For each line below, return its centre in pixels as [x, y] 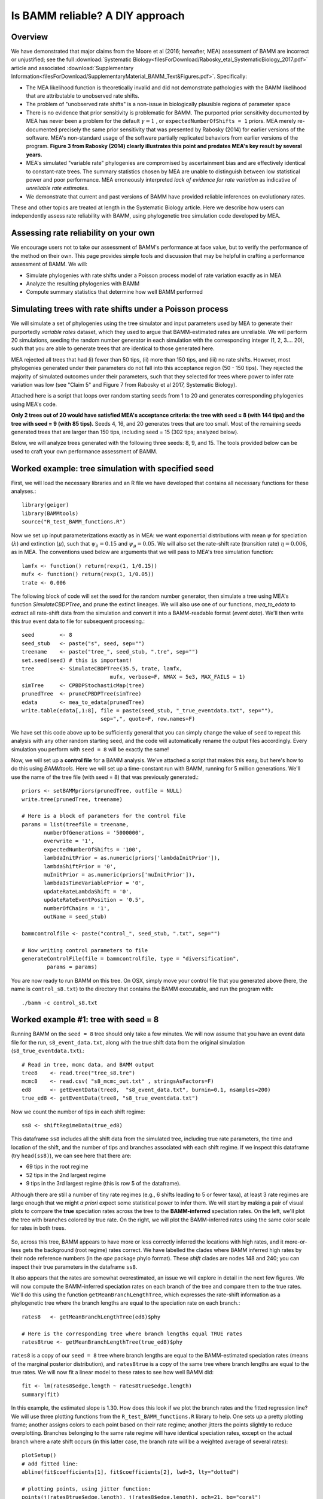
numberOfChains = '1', [77, 908]
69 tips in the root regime [57, 1167]
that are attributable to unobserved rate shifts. [83, 96]
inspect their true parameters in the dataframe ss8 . [74, 1267]
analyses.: [24, 491]
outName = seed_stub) [75, 916]
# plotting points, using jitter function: [86, 1489]
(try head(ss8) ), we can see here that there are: [71, 1156]
